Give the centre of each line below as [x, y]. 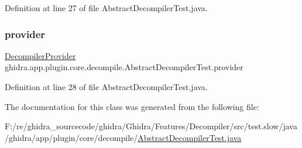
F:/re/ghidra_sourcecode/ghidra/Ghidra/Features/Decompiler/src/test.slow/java [151, 126]
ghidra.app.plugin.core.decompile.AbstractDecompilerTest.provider [124, 67]
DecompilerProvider [40, 55]
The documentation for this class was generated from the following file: [132, 106]
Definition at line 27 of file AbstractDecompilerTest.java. [106, 8]
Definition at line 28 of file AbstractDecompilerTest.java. [106, 87]
